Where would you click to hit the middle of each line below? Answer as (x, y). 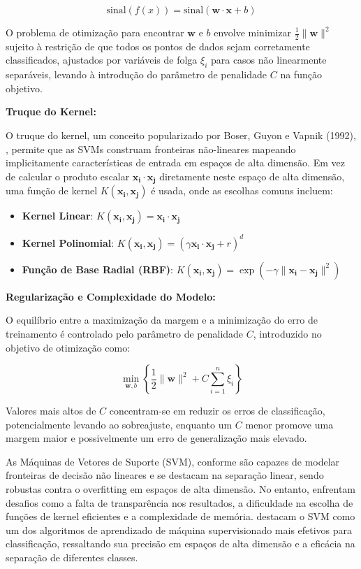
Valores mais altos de (51, 411)
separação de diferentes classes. (72, 557)
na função (301, 74)
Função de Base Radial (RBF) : (97, 269)
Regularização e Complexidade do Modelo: (111, 296)
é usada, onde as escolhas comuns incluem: (242, 190)
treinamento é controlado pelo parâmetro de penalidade (125, 333)
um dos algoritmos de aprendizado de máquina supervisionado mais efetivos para (179, 530)
